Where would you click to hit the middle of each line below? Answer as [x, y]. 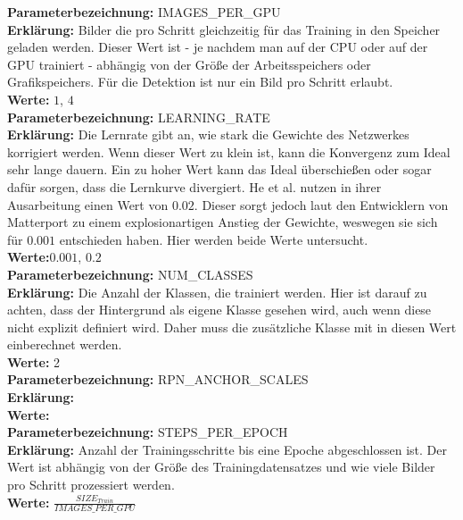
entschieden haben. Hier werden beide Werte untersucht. [214, 239]
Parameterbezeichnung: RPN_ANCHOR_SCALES [158, 379]
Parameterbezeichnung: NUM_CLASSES [130, 274]
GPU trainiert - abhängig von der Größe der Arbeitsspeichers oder [189, 64]
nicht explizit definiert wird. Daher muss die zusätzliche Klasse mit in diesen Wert [232, 327]
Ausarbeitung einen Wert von [88, 204]
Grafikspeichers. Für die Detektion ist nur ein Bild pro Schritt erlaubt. [200, 82]
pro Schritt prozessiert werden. [91, 485]
